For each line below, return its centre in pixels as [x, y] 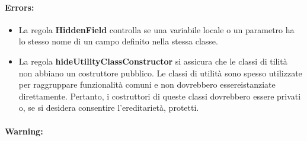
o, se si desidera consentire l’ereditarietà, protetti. [109, 108]
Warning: [24, 131]
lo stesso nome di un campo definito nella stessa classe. [118, 41]
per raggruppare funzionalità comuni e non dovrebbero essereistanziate [147, 84]
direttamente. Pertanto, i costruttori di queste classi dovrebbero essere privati [160, 96]
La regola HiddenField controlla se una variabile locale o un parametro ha [156, 29]
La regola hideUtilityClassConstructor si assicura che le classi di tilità [153, 61]
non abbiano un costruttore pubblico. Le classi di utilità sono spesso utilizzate [160, 73]
